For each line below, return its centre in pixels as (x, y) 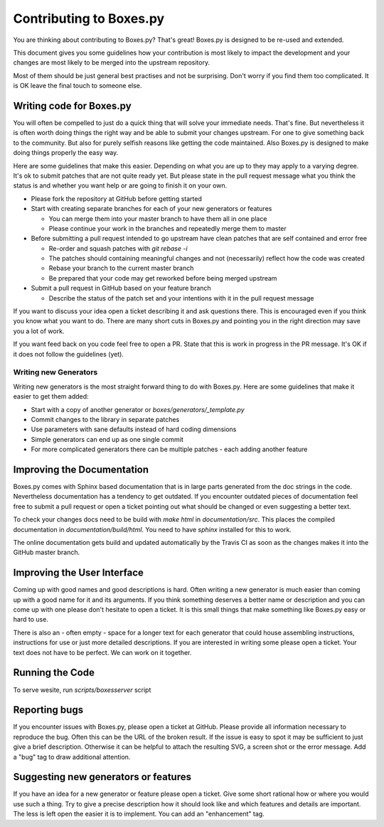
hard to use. (31, 620)
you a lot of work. (39, 331)
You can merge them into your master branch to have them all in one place (158, 218)
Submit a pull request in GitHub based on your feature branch (121, 288)
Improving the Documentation (81, 469)
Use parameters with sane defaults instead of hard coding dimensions (134, 429)
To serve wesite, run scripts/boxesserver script (82, 690)
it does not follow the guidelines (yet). (69, 354)
